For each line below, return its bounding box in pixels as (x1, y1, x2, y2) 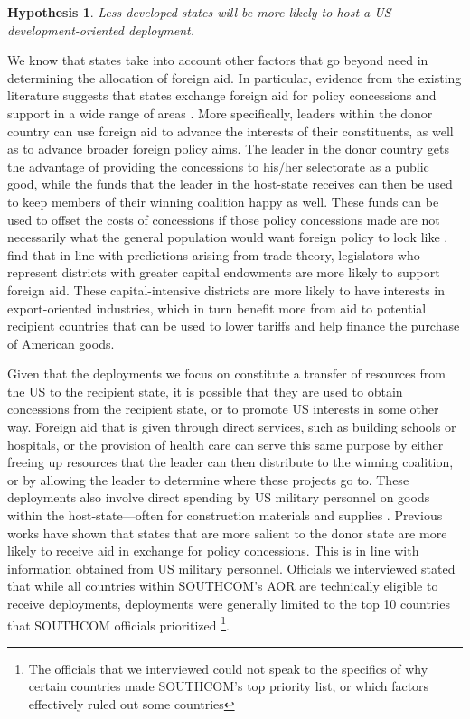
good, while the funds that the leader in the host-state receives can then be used (7, 174, 453, 193)
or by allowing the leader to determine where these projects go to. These (7, 470, 409, 489)
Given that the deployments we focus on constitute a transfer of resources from (7, 364, 446, 383)
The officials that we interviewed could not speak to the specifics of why (28, 658, 428, 677)
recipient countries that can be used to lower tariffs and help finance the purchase (7, 316, 460, 335)
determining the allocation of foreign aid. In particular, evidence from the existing (7, 68, 462, 87)
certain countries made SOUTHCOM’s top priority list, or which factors (28, 677, 429, 696)
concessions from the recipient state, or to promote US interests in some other (7, 399, 439, 418)
